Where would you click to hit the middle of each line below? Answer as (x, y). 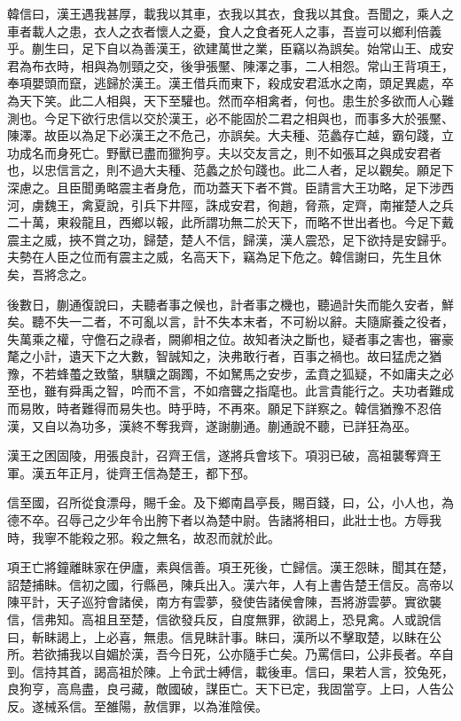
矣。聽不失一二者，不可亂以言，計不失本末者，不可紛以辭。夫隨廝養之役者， (230, 321)
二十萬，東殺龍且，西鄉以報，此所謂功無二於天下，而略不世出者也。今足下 (224, 222)
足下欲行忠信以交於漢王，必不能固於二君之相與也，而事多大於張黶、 (255, 118)
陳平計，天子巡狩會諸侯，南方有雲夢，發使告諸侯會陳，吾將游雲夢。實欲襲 (224, 602)
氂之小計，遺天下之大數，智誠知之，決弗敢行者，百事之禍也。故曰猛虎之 (218, 356)
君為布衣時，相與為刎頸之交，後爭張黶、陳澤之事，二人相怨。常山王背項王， (230, 65)
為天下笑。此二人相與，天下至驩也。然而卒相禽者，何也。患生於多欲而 (212, 100)
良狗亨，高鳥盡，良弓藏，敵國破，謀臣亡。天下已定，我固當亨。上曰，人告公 (230, 689)
